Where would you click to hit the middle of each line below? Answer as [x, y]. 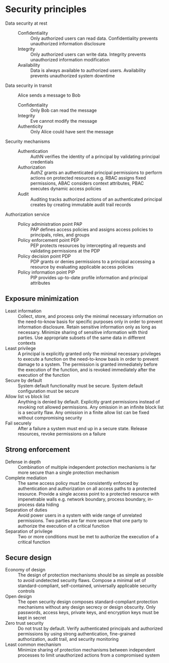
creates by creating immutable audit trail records [81, 204]
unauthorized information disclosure [68, 43]
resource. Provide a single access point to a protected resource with [89, 493]
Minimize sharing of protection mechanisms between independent [87, 650]
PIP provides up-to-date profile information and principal [89, 277]
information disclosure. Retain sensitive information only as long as [87, 327]
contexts [27, 343]
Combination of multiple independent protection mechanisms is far [87, 467]
